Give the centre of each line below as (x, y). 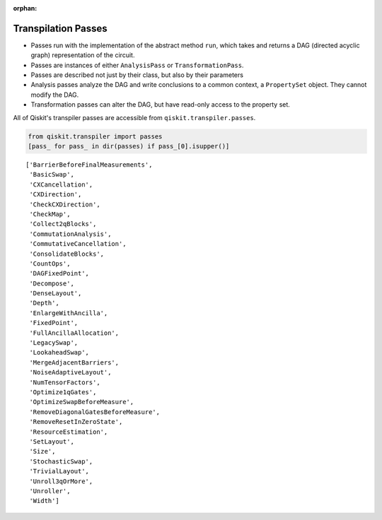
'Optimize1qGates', (63, 392)
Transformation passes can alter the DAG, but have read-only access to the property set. (160, 105)
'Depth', (44, 303)
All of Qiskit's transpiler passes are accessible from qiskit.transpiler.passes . (134, 117)
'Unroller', (50, 491)
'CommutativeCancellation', (78, 244)
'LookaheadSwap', (59, 353)
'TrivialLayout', (59, 471)
